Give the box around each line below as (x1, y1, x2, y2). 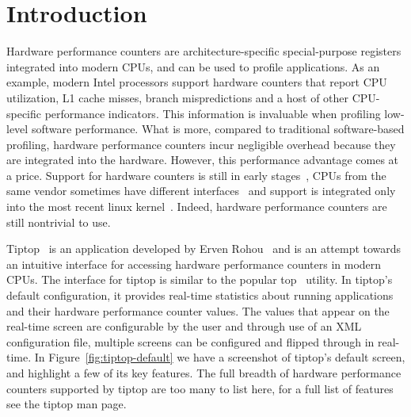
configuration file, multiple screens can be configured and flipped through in (6, 333, 375, 350)
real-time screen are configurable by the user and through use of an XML (6, 318, 362, 335)
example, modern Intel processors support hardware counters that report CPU (6, 74, 387, 90)
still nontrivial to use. (6, 213, 111, 230)
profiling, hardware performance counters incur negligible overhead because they (6, 136, 396, 152)
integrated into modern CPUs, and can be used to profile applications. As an (6, 58, 380, 75)
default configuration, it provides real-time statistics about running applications (6, 287, 394, 304)
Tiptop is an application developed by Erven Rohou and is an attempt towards (6, 240, 401, 257)
